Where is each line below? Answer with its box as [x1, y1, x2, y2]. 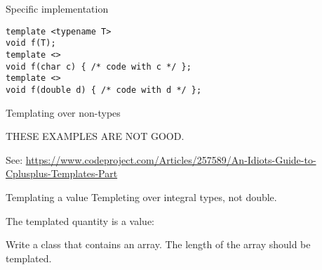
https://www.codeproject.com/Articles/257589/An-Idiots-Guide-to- [25, 152, 316, 167]
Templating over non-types [6, 105, 121, 120]
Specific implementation [6, 1, 109, 15]
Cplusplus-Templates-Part [6, 166, 118, 181]
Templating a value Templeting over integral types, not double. [6, 189, 277, 204]
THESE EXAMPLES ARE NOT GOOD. [6, 129, 185, 143]
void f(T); [6, 38, 56, 49]
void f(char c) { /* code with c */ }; [6, 61, 192, 72]
